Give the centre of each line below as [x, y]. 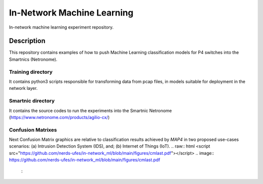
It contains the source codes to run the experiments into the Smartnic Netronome [91, 110]
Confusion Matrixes [33, 130]
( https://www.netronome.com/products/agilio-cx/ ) [59, 117]
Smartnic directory [32, 101]
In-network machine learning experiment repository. [61, 27]
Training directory [31, 72]
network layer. [23, 88]
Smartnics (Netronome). [33, 59]
